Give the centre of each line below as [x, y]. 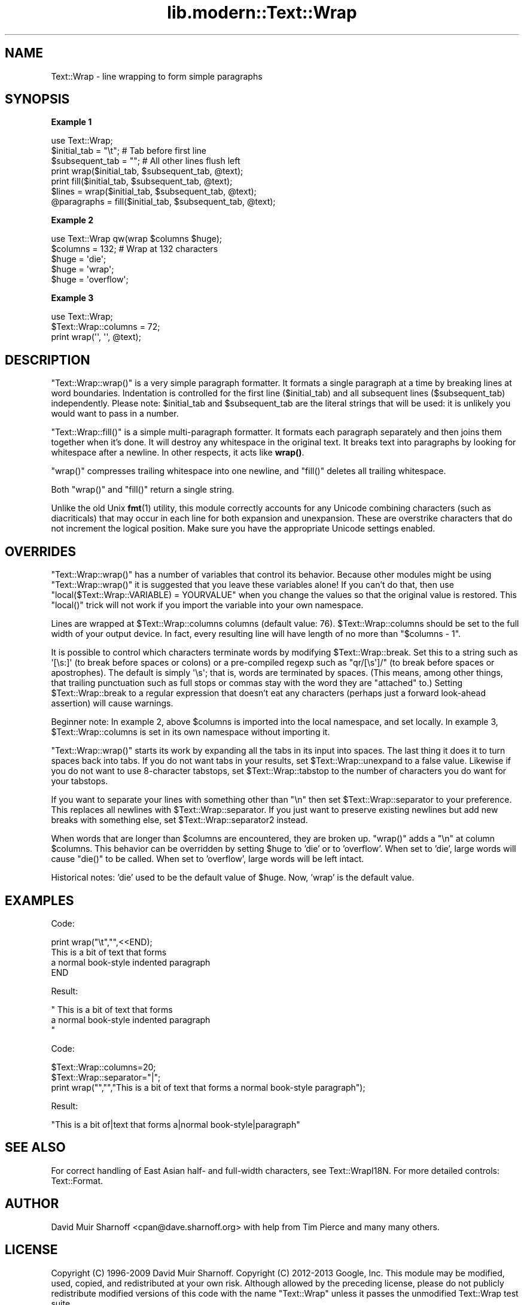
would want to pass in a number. [115, 414]
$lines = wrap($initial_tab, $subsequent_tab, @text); [154, 192]
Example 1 [71, 122]
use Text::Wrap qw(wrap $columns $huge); [137, 239]
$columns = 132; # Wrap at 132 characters [135, 249]
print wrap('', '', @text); [96, 337]
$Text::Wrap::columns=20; [103, 1067]
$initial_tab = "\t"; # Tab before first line [129, 151]
